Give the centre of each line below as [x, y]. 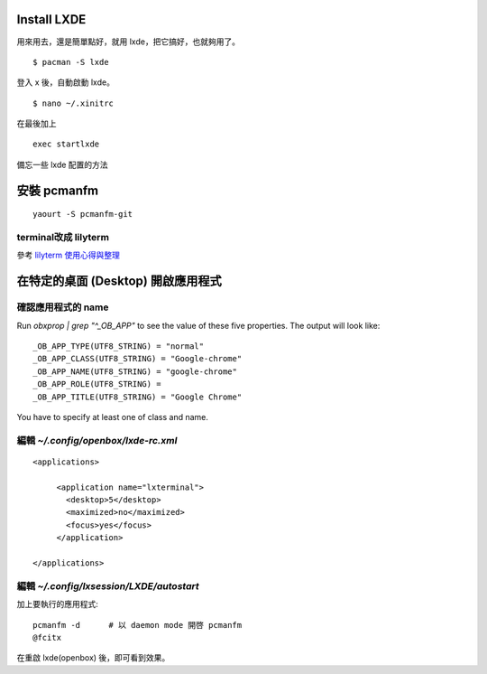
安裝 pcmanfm [58, 190]
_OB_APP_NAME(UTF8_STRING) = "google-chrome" [135, 371]
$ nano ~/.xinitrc [74, 103]
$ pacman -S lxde [71, 62]
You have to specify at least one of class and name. [113, 417]
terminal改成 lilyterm [63, 238]
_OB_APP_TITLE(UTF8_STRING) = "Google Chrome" [138, 397]
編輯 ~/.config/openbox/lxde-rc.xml [97, 440]
